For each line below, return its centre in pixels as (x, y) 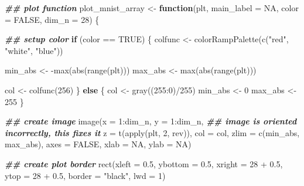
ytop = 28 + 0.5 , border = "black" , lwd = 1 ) (85, 175)
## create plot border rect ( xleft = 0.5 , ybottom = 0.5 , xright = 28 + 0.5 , (144, 163)
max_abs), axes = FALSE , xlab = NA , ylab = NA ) (98, 144)
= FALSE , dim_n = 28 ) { (52, 19)
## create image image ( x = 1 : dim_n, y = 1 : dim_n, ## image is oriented (151, 121)
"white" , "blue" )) (34, 50)
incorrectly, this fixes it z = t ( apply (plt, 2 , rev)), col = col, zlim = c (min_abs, (152, 132)
